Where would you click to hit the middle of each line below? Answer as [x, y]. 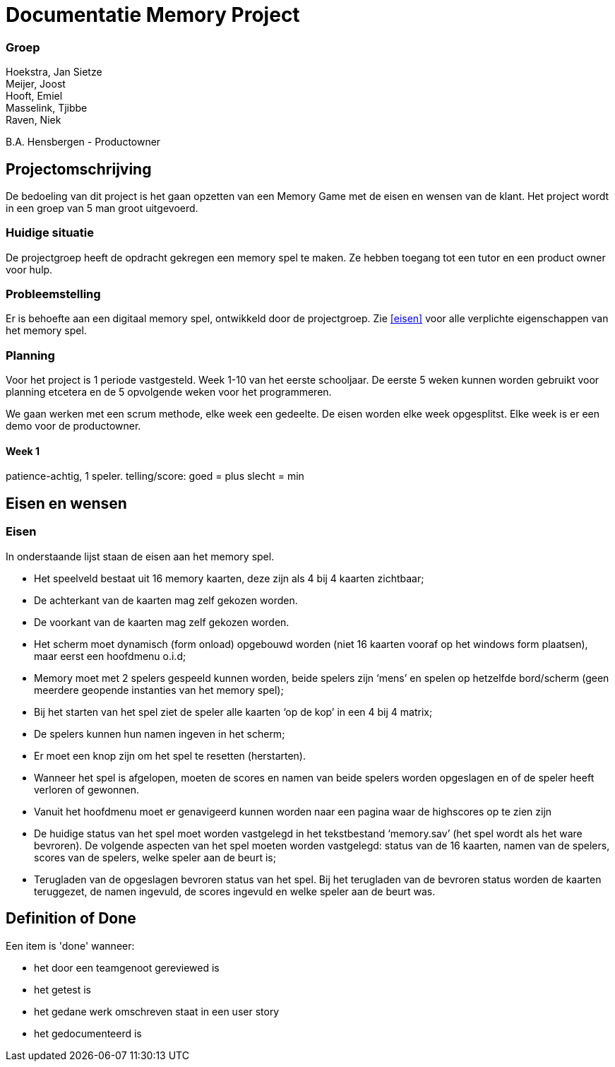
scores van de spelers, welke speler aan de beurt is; [155, 857]
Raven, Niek [34, 120]
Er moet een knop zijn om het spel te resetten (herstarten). [170, 755]
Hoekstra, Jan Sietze [54, 72]
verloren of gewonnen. [87, 789]
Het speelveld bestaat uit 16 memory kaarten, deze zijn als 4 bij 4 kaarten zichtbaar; [229, 578]
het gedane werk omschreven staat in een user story [157, 1011]
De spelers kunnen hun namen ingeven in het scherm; [160, 733]
